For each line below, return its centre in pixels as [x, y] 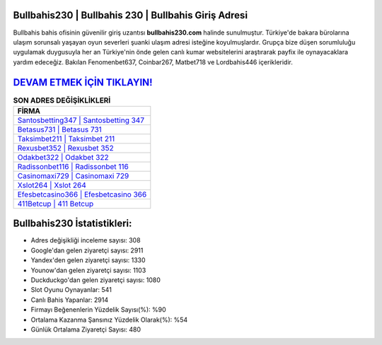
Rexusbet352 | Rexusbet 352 [65, 148]
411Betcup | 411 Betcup [56, 204]
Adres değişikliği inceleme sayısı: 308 [86, 240]
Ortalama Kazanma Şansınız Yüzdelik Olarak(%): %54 [109, 320]
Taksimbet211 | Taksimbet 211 [66, 139]
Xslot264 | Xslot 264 [52, 185]
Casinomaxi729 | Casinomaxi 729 [73, 175]
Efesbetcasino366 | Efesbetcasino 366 [82, 194]
